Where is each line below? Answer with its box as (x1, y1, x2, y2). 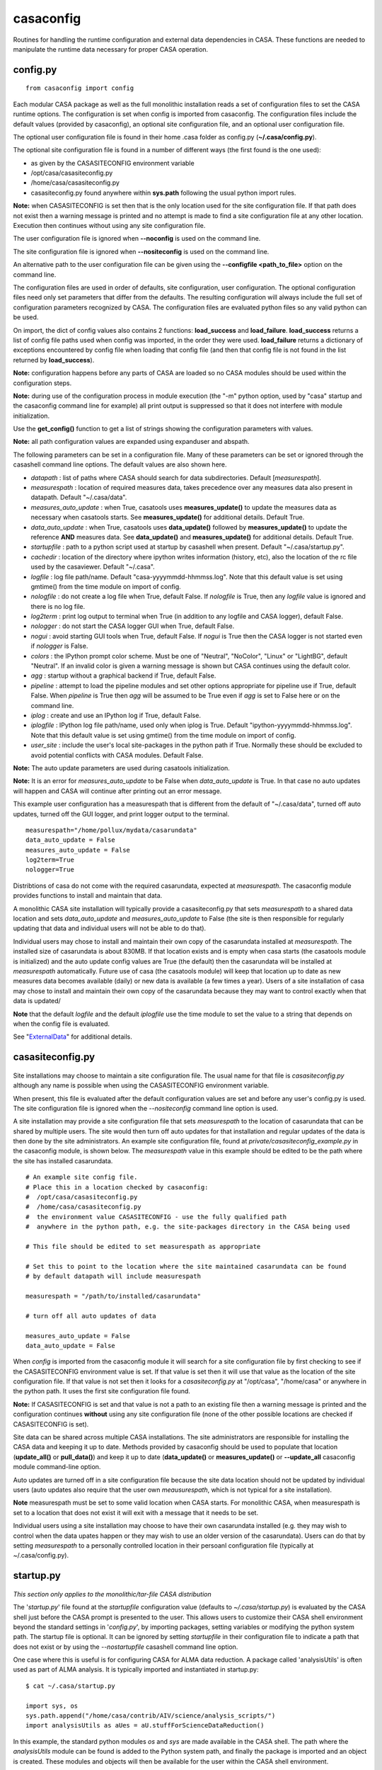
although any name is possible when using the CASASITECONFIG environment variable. (13, 1081, 270, 1090)
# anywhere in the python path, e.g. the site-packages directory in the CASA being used (25, 1223, 350, 1231)
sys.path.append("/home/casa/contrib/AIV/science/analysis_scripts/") (25, 1712, 276, 1720)
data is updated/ (13, 997, 62, 1005)
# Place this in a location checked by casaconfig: (25, 1183, 209, 1191)
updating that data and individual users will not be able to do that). (13, 924, 207, 932)
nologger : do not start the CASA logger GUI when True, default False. (30, 622, 235, 630)
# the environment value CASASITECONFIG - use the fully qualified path (25, 1213, 287, 1221)
